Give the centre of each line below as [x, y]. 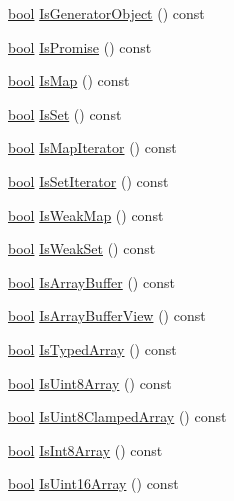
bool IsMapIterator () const [92, 147]
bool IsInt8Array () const [85, 449]
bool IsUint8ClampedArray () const [117, 416]
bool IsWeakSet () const [82, 248]
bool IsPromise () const [80, 46]
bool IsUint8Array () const [90, 382]
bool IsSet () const [65, 113]
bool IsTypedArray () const [92, 348]
